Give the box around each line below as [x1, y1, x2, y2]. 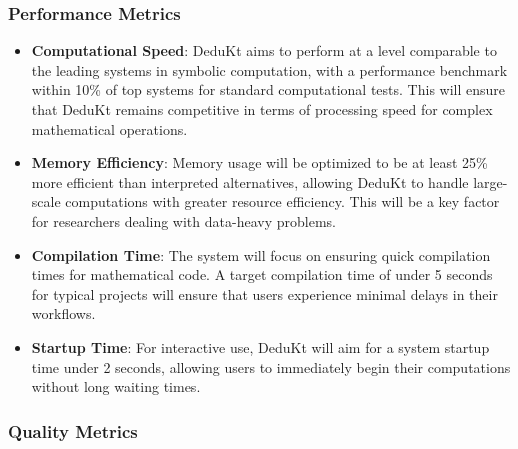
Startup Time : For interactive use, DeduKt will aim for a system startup [31, 336, 490, 357]
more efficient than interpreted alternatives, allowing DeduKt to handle [31, 171, 469, 192]
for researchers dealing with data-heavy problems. [31, 210, 336, 231]
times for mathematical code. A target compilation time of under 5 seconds [31, 264, 493, 285]
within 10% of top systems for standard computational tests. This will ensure [31, 79, 506, 100]
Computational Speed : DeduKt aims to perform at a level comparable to [31, 40, 497, 61]
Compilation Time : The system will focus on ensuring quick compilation [31, 244, 491, 265]
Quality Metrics [8, 418, 138, 443]
